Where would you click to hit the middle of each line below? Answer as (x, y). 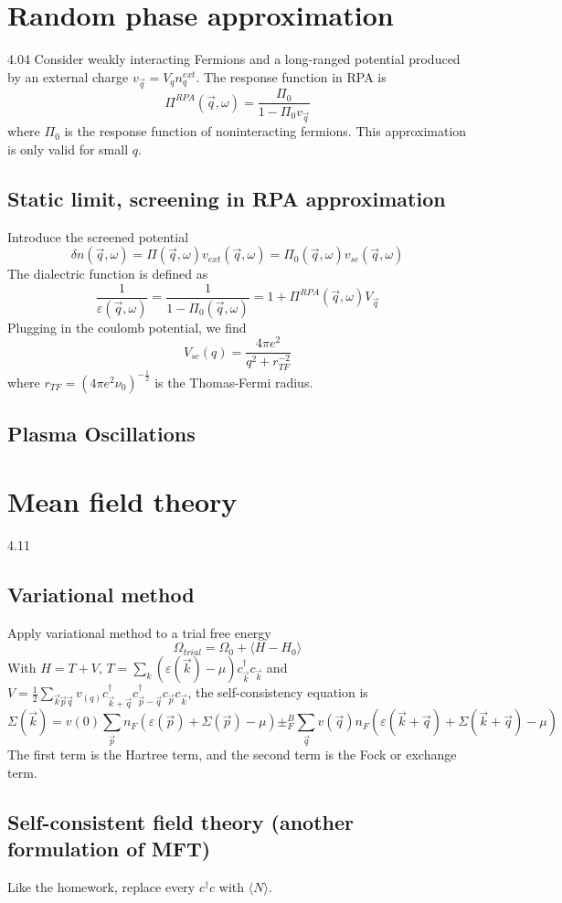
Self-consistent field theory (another (181, 821)
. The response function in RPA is (291, 76)
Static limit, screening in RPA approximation (227, 198)
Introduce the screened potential (98, 236)
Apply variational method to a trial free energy (139, 632)
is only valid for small (68, 149)
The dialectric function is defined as (108, 274)
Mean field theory (122, 500)
